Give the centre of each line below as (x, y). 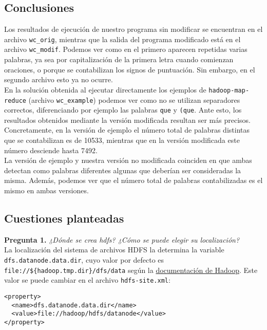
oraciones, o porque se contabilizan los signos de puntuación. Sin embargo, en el (130, 69)
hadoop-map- (229, 90)
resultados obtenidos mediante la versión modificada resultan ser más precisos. (127, 120)
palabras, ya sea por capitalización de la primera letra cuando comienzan (119, 59)
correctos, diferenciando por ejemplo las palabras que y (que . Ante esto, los (123, 110)
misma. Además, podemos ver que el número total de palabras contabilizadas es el (133, 180)
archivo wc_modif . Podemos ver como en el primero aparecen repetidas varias (126, 49)
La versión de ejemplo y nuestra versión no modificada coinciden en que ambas (128, 160)
